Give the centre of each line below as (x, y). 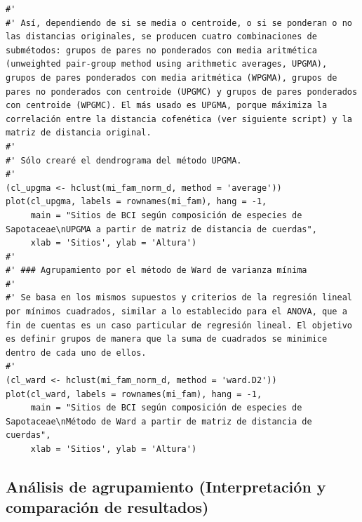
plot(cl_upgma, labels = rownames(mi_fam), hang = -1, (136, 202)
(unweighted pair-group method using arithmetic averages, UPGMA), (167, 64)
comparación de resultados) (107, 507)
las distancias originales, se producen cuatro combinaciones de (161, 37)
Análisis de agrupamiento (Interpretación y (166, 486)
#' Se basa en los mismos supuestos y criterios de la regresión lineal (179, 298)
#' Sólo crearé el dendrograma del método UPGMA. (124, 160)
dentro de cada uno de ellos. (76, 353)
